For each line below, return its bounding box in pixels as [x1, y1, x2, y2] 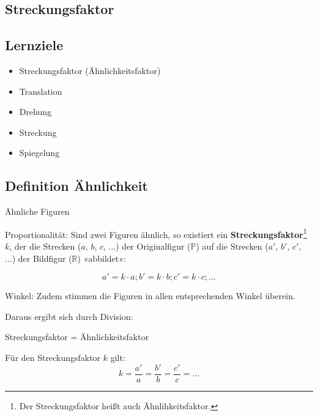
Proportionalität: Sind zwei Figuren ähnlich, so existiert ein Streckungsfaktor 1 [5, 226, 307, 240]
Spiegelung [19, 146, 60, 159]
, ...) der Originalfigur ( [103, 240, 191, 252]
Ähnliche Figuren [5, 205, 70, 218]
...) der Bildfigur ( [5, 251, 72, 264]
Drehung [19, 105, 52, 118]
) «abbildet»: [77, 251, 126, 264]
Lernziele [5, 35, 64, 54]
